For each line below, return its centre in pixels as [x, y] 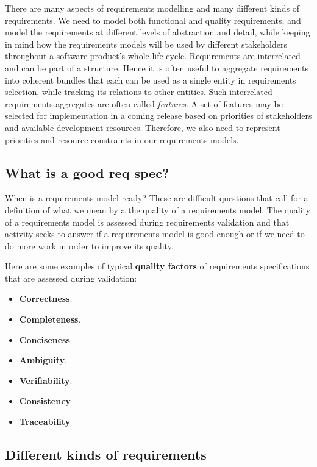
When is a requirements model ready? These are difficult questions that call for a [157, 198]
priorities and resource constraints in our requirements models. [122, 139]
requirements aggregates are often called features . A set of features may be [144, 103]
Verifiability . [46, 380]
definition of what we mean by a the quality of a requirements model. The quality [158, 209]
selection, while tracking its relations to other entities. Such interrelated [139, 92]
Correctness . [46, 298]
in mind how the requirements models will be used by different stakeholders [146, 44]
